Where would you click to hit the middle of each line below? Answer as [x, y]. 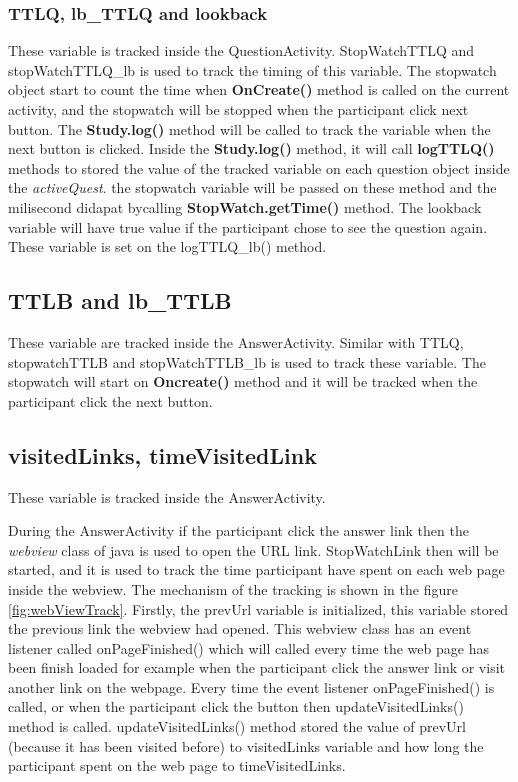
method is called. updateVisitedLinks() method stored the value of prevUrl [237, 726]
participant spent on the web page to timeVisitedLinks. [177, 765]
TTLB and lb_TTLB [120, 300]
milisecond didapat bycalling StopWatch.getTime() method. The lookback [245, 206]
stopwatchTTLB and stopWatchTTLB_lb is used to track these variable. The [247, 361]
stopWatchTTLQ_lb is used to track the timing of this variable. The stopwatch [252, 69]
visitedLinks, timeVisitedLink [162, 454]
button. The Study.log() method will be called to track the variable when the [249, 128]
